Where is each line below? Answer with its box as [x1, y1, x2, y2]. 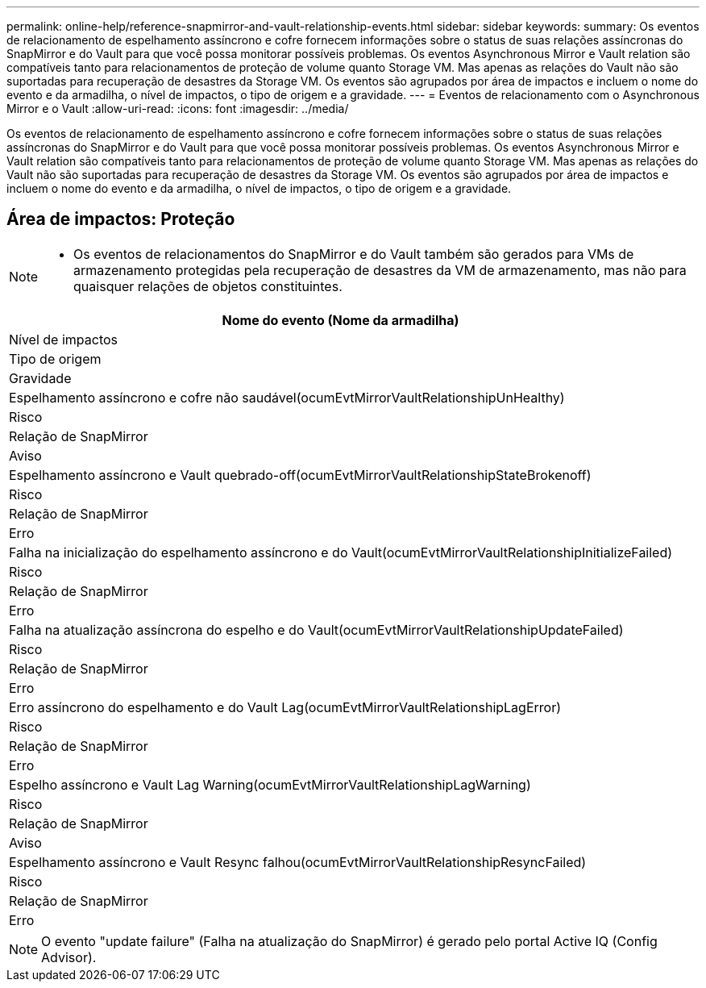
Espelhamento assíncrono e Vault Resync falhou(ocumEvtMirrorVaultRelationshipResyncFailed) [9, 853, 587, 870]
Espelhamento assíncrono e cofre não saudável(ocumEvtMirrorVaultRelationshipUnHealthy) [9, 389, 565, 406]
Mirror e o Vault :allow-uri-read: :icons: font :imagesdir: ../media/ [6, 102, 349, 115]
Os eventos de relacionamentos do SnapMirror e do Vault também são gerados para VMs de [73, 245, 634, 262]
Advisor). [41, 948, 97, 965]
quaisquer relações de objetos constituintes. [73, 277, 343, 294]
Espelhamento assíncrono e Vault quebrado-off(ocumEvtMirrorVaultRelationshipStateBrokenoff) [9, 466, 592, 483]
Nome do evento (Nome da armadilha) [222, 311, 459, 328]
